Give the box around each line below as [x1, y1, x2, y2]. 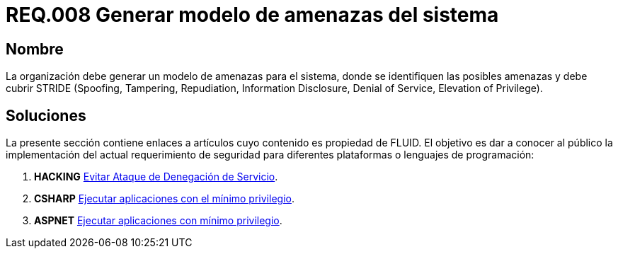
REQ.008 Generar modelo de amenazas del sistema [6, 3, 499, 27]
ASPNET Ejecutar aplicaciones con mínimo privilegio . [34, 214, 282, 227]
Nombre [6, 40, 64, 58]
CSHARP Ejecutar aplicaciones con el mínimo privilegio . [34, 192, 294, 205]
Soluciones [6, 106, 86, 125]
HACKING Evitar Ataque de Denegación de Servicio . [34, 171, 278, 183]
